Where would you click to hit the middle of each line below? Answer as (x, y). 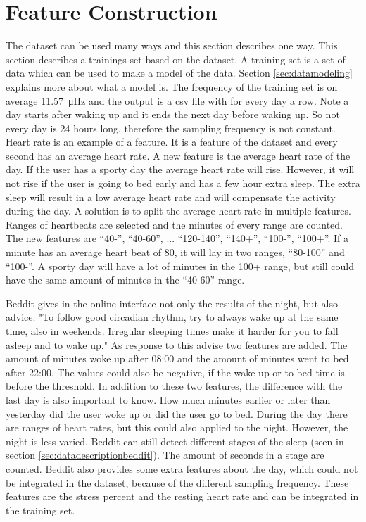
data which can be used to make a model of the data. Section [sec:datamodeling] (179, 73)
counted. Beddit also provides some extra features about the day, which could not (182, 468)
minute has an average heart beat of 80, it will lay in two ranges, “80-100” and (175, 252)
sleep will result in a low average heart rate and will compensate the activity (171, 197)
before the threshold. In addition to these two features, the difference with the (174, 386)
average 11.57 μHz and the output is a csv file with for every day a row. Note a (177, 100)
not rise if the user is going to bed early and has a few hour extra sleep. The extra (183, 183)
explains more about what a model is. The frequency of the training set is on (172, 86)
